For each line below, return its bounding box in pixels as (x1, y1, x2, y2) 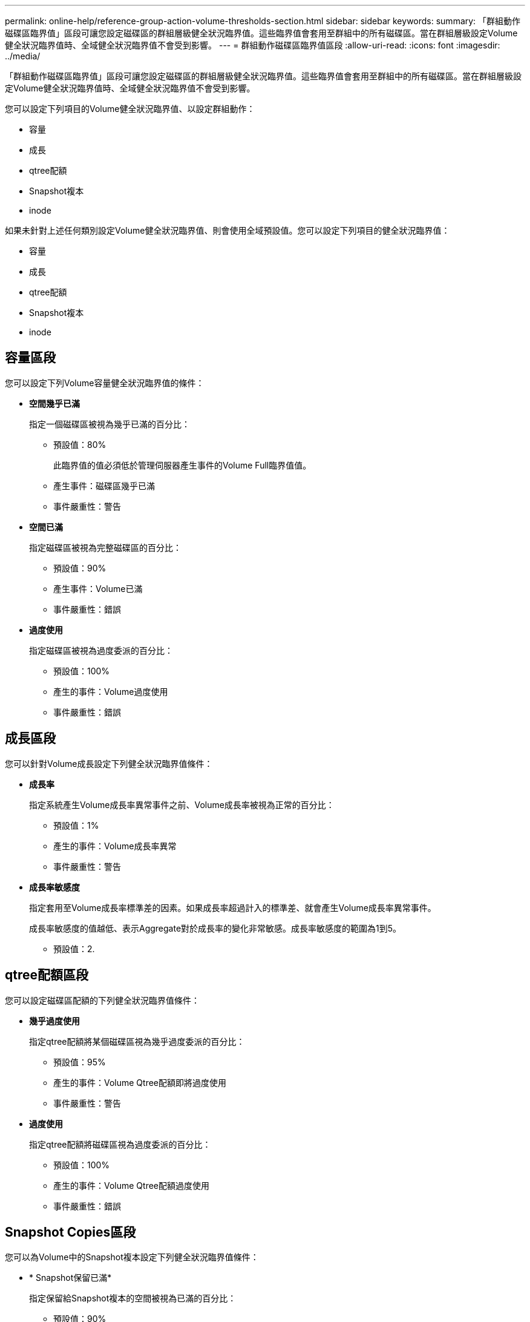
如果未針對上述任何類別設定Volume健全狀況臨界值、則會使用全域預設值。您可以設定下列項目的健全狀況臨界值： (5, 225, 450, 235)
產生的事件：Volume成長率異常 (53, 840, 177, 851)
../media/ (5, 51, 41, 61)
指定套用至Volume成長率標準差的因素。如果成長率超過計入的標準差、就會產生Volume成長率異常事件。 (29, 902, 436, 913)
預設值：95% (53, 1056, 106, 1067)
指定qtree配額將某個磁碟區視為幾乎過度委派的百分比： (29, 1036, 245, 1047)
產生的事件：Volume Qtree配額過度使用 (53, 1180, 210, 1191)
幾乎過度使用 (29, 1015, 80, 1026)
